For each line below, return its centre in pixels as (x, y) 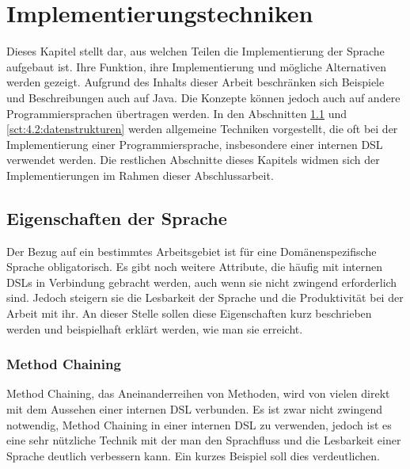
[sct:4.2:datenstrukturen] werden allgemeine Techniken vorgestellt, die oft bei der (202, 129)
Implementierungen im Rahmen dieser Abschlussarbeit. (140, 175)
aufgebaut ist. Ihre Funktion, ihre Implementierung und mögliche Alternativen (196, 66)
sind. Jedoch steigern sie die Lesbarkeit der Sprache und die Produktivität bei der (205, 297)
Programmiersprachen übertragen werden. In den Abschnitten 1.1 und (177, 113)
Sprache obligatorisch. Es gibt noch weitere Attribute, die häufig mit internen (195, 267)
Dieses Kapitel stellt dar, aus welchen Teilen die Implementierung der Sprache (196, 51)
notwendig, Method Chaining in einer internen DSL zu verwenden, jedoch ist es (199, 424)
